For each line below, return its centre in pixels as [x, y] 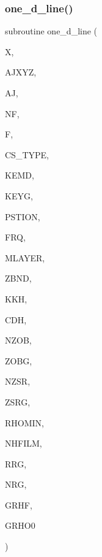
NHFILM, [24, 443]
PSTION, [23, 216]
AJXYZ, [21, 72]
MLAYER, [25, 257]
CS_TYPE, [27, 154]
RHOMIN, [24, 422]
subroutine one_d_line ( [51, 31]
